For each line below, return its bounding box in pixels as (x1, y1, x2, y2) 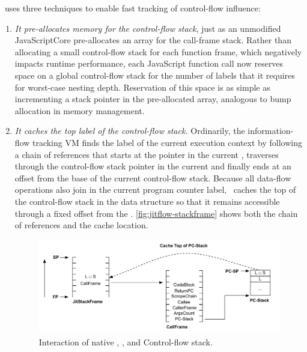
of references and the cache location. (14, 219, 148, 231)
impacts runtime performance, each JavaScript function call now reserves (14, 57, 284, 70)
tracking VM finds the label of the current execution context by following (32, 136, 302, 148)
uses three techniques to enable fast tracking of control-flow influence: (4, 2, 261, 14)
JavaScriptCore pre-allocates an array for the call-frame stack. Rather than (14, 34, 291, 46)
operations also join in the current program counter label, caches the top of (14, 183, 296, 196)
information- (248, 124, 294, 137)
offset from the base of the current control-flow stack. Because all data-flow (14, 171, 291, 184)
